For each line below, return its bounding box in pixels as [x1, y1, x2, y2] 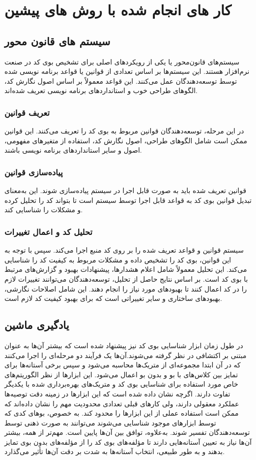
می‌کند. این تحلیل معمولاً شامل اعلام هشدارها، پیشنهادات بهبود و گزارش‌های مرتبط [4, 264, 247, 274]
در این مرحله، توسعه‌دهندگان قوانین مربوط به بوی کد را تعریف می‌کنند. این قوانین [4, 126, 244, 136]
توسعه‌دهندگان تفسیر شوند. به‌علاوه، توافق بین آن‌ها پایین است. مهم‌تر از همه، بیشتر [4, 427, 250, 437]
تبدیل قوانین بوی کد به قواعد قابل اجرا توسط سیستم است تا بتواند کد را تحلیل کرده [4, 195, 252, 205]
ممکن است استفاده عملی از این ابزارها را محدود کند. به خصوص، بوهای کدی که [4, 408, 239, 418]
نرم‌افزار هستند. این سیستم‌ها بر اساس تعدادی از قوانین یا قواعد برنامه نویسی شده [4, 66, 250, 76]
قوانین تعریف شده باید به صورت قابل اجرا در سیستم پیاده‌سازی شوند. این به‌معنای [4, 185, 247, 196]
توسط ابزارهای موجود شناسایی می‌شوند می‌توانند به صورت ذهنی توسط [4, 417, 216, 427]
